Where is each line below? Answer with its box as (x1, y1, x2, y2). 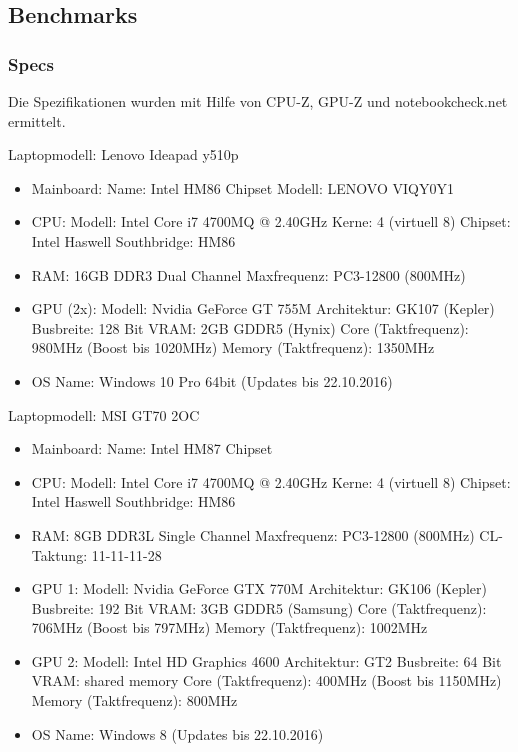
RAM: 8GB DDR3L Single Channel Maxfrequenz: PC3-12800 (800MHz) (31, 524, 475, 545)
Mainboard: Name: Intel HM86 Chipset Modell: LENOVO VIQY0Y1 (31, 177, 454, 198)
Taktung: (31, 544, 88, 565)
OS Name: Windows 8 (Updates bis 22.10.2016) (31, 723, 324, 744)
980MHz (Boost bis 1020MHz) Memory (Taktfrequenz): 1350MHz (31, 337, 435, 358)
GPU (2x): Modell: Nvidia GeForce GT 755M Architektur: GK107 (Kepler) (31, 298, 495, 319)
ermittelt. (8, 110, 66, 131)
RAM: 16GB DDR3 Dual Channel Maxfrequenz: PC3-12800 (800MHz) (31, 264, 466, 285)
